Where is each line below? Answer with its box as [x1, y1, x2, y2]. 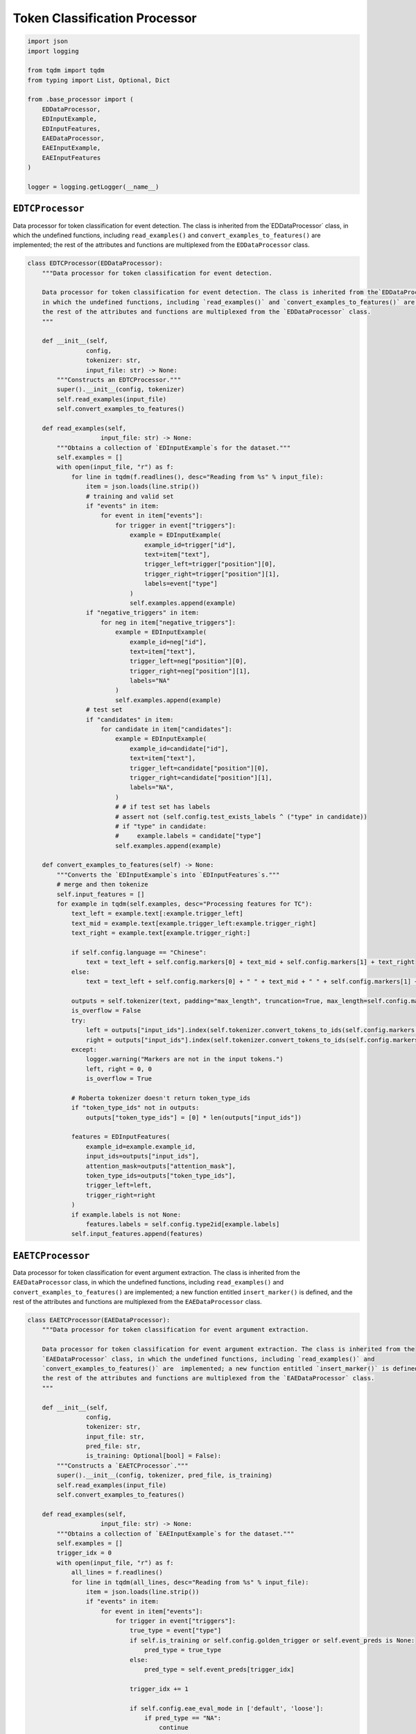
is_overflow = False [71, 1006, 141, 1015]
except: [71, 1045, 97, 1054]
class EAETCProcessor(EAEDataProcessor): [27, 1316, 171, 1324]
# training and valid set [85, 492, 174, 500]
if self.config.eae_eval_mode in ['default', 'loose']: [129, 1704, 324, 1712]
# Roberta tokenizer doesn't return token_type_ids [71, 1094, 251, 1102]
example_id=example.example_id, [85, 1142, 196, 1151]
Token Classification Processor [12, 10, 197, 26]
